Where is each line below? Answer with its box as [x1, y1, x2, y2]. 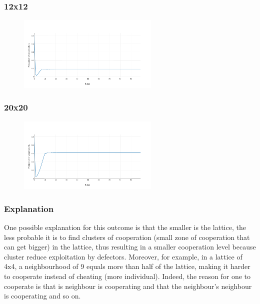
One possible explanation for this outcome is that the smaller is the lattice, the [4, 222, 246, 232]
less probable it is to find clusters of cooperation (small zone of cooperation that [4, 231, 250, 242]
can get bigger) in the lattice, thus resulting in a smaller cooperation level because [4, 241, 256, 252]
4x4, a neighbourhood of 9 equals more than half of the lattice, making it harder [4, 261, 250, 271]
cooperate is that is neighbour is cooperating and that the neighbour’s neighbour [4, 280, 252, 291]
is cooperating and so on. [4, 290, 81, 301]
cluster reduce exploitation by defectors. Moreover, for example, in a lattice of [4, 251, 242, 261]
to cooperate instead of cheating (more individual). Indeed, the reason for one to [4, 270, 251, 281]
